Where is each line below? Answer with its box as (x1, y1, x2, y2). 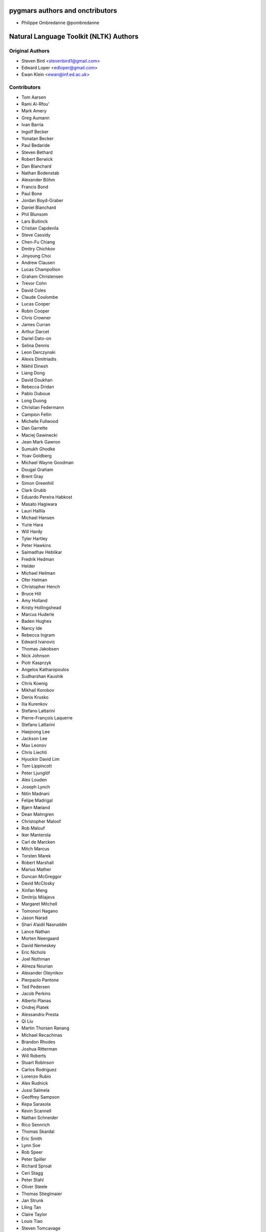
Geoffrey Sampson (21, 1094, 60, 1100)
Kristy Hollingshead (21, 604, 62, 611)
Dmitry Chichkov (21, 246, 56, 252)
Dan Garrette (21, 425, 48, 431)
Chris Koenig (21, 680, 48, 686)
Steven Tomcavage (21, 1225, 61, 1231)
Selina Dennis (21, 342, 49, 348)
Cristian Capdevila (21, 225, 59, 231)
